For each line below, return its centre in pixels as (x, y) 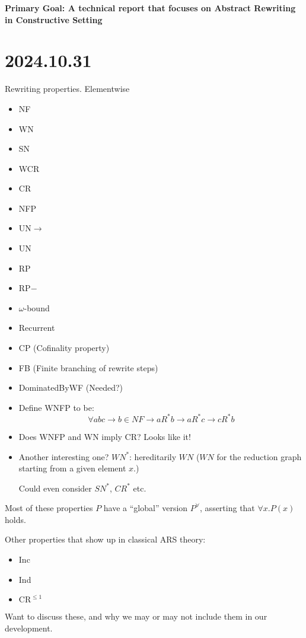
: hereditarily (153, 456)
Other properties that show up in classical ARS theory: (105, 539)
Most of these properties (49, 508)
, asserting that (227, 508)
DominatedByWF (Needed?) (71, 387)
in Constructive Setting (54, 19)
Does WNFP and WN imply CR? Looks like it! (105, 436)
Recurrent (37, 328)
